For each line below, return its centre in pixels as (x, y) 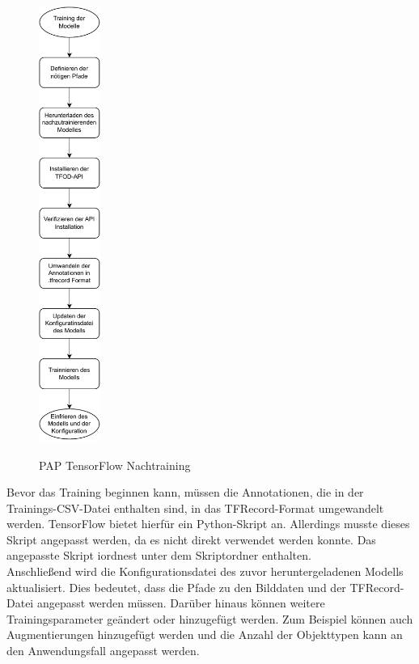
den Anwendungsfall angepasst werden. (103, 651)
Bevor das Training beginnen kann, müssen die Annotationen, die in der (185, 492)
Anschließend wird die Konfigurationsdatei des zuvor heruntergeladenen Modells (205, 571)
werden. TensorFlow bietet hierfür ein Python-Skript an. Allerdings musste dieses (208, 524)
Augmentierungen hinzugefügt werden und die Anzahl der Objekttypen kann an (205, 634)
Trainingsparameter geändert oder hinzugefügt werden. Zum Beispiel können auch (210, 618)
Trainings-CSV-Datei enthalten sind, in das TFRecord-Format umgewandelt (195, 508)
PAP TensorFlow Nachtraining (115, 465)
